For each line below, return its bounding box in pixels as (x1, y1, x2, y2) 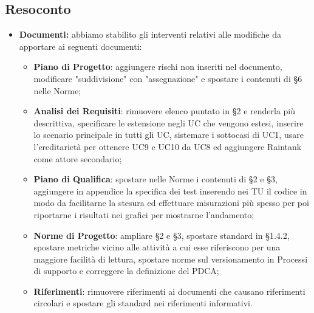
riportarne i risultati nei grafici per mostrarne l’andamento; (33, 208, 254, 221)
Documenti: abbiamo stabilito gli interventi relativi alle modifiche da (19, 28, 282, 41)
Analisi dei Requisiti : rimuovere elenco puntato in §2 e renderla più (33, 105, 296, 117)
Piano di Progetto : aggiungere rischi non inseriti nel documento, (33, 60, 282, 73)
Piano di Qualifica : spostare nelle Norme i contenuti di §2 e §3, (33, 173, 278, 185)
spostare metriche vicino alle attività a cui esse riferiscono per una (33, 241, 281, 253)
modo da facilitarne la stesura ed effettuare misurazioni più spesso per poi (33, 196, 309, 209)
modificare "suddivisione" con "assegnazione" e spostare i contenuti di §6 (33, 72, 302, 84)
